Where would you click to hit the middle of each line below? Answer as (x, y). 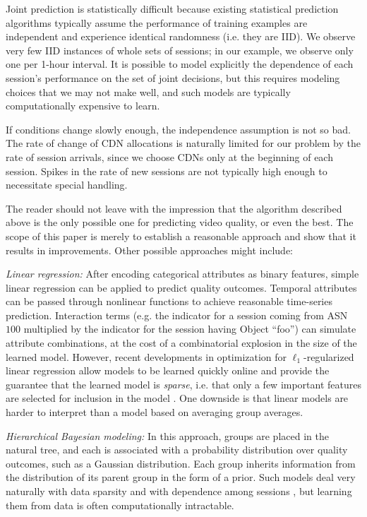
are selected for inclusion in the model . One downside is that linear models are (177, 398)
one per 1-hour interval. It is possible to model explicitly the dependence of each (180, 64)
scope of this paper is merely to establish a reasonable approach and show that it (181, 236)
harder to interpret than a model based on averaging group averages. (155, 412)
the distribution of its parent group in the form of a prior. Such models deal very (181, 477)
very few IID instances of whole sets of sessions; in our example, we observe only (180, 50)
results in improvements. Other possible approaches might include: (150, 250)
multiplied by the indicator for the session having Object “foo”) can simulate (190, 329)
